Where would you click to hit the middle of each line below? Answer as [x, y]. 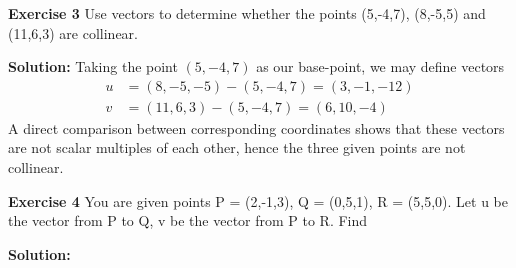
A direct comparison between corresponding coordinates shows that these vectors [256, 127]
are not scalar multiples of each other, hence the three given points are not [237, 147]
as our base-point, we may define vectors [380, 66]
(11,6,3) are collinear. [73, 32]
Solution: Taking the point [93, 66]
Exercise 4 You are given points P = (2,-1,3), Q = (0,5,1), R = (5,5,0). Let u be [258, 200]
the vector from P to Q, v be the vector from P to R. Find [188, 220]
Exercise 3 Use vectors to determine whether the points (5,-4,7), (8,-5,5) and [247, 13]
